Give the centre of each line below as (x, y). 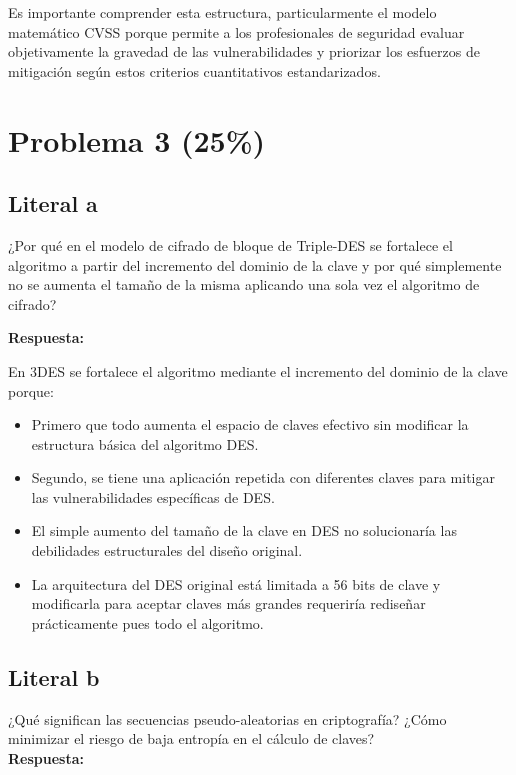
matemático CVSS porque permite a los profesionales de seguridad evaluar (236, 31)
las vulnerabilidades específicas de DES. (153, 496)
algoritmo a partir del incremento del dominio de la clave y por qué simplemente (255, 264)
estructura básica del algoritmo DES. (145, 443)
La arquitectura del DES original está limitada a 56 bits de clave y (236, 583)
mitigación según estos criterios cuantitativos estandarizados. (194, 70)
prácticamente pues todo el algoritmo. (147, 622)
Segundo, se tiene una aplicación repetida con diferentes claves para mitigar (263, 477)
